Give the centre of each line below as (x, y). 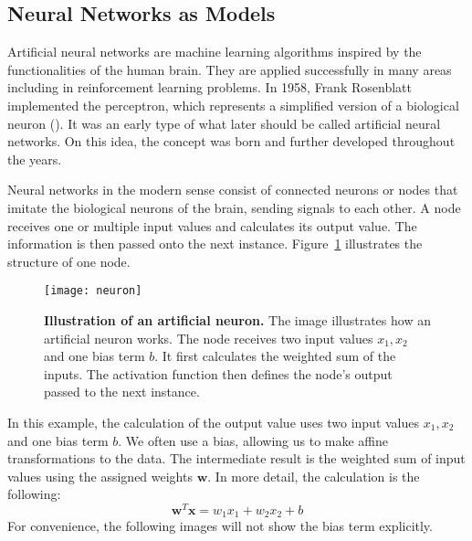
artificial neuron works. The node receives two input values (209, 338)
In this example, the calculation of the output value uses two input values (214, 422)
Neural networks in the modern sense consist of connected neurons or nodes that (233, 190)
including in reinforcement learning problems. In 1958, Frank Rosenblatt (210, 87)
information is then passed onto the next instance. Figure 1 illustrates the (215, 244)
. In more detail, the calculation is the (314, 476)
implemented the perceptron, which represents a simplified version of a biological (233, 105)
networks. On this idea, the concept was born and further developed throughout (231, 141)
